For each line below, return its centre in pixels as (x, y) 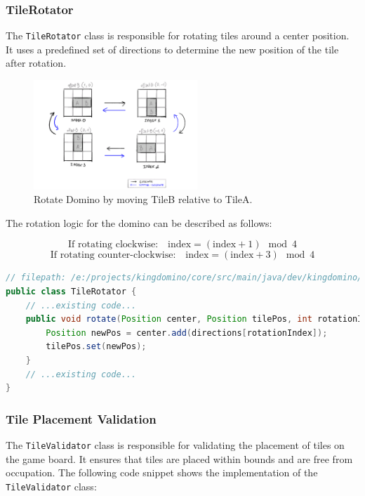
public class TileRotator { (71, 291)
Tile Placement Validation (81, 418)
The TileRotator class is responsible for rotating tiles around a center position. (178, 35)
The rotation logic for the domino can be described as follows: (139, 222)
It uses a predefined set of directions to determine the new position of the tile (172, 49)
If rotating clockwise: (113, 245)
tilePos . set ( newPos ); (96, 347)
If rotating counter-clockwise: (113, 255)
